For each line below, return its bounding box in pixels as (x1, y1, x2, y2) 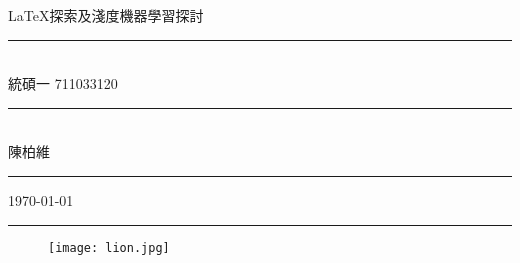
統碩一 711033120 (8, 73, 118, 94)
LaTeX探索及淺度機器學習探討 (8, 5, 204, 25)
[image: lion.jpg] (48, 240, 170, 255)
